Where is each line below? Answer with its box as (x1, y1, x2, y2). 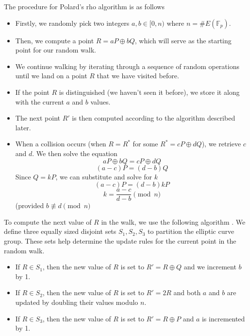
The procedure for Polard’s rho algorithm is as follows (4, 1, 165, 11)
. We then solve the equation (32, 148, 117, 158)
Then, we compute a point (15, 35, 94, 45)
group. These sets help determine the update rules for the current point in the (4, 235, 236, 246)
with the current (15, 96, 64, 106)
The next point (15, 113, 60, 123)
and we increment (183, 262, 236, 272)
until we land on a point (15, 71, 87, 81)
